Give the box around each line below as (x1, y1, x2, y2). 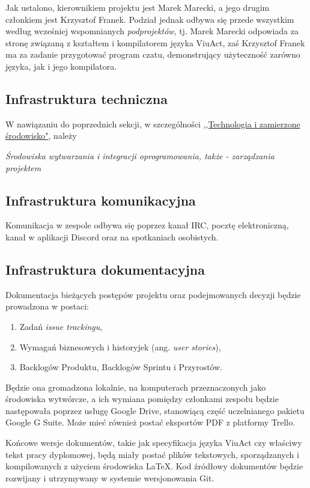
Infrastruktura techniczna (5, 89, 168, 108)
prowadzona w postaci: (5, 300, 89, 313)
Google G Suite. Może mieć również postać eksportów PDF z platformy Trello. (5, 416, 296, 429)
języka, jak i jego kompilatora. (5, 59, 117, 72)
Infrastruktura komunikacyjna (5, 191, 196, 209)
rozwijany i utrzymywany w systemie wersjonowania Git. (5, 471, 214, 484)
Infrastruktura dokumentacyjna (5, 260, 205, 278)
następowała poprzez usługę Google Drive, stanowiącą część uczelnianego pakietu (5, 404, 305, 416)
